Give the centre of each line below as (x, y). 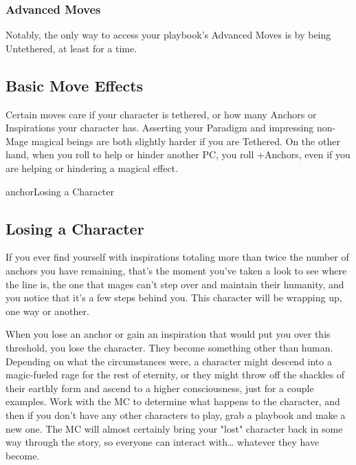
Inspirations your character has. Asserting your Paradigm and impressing (160, 128)
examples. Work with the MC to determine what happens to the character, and (173, 401)
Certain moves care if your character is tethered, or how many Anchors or (161, 114)
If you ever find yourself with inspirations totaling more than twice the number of (177, 257)
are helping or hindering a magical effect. (92, 167)
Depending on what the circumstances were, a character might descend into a (169, 361)
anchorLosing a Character (60, 191)
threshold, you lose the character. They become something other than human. (169, 347)
